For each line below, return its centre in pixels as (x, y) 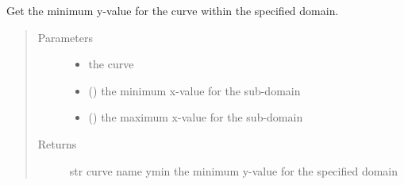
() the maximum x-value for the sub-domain (196, 117)
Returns (57, 143)
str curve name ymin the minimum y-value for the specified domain (234, 170)
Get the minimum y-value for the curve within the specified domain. (173, 10)
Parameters (65, 37)
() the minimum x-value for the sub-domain (194, 90)
